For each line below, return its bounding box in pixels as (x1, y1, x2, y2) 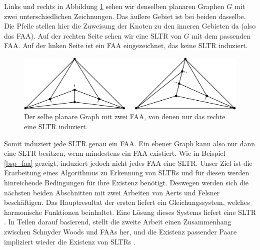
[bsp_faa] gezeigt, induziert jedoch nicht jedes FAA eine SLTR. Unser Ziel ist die (4, 157, 252, 168)
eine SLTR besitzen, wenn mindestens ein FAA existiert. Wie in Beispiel (4, 148, 225, 158)
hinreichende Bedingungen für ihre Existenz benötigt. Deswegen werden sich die (4, 177, 249, 188)
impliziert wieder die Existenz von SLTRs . (4, 236, 135, 246)
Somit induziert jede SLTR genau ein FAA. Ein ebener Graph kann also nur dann (4, 138, 255, 148)
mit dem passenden (191, 30, 251, 41)
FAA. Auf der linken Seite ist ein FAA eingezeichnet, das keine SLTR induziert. (4, 40, 248, 51)
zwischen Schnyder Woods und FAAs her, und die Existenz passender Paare (4, 226, 237, 237)
